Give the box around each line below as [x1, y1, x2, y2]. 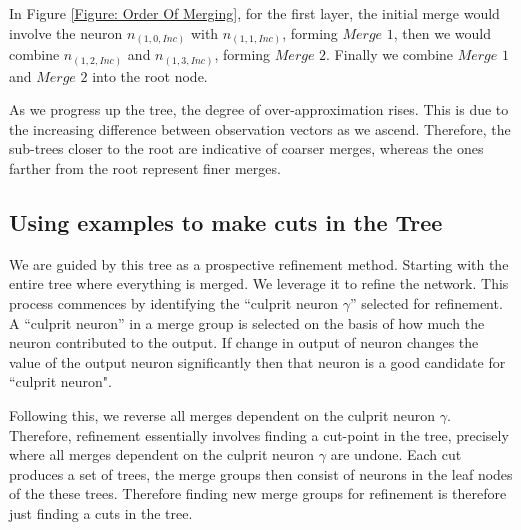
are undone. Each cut [330, 444, 462, 465]
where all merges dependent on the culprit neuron [9, 444, 315, 465]
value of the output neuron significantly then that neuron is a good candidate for [9, 351, 506, 372]
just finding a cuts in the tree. [9, 502, 193, 523]
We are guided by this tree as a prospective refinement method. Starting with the [9, 253, 509, 274]
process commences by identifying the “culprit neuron [9, 292, 338, 313]
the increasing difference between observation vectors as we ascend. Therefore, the [9, 118, 511, 139]
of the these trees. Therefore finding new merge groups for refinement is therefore [9, 483, 507, 504]
